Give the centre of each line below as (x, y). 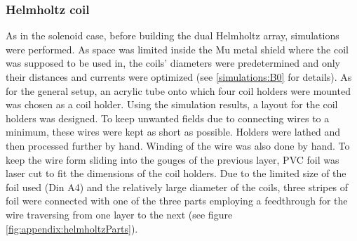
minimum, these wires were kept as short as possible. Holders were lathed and (173, 132)
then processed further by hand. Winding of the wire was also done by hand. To (178, 145)
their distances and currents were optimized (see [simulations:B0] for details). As (179, 77)
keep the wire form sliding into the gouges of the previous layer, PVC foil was (173, 159)
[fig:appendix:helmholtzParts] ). (72, 228)
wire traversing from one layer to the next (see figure (119, 214)
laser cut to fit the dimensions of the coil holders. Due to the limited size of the (176, 173)
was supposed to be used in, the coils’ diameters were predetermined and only (173, 63)
